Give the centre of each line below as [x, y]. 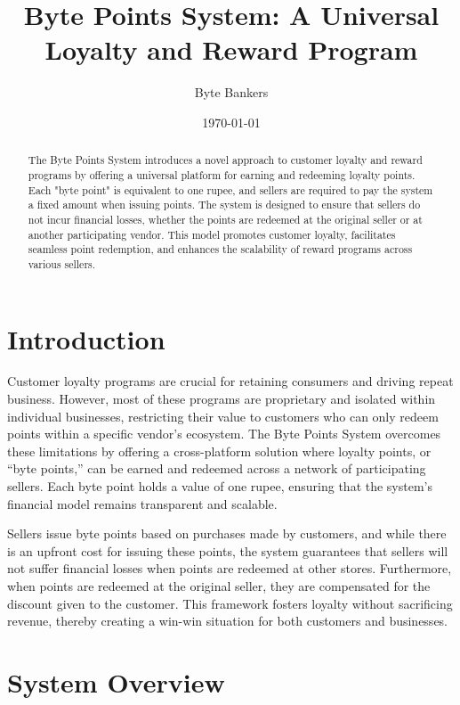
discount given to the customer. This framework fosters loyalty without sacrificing [230, 603]
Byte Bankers [231, 92]
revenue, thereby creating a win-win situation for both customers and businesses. [228, 621]
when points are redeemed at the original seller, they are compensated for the [219, 586]
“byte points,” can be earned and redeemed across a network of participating [217, 468]
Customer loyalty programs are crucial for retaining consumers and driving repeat [230, 381]
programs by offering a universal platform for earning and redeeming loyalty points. [222, 174]
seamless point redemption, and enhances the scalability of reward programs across [220, 249]
